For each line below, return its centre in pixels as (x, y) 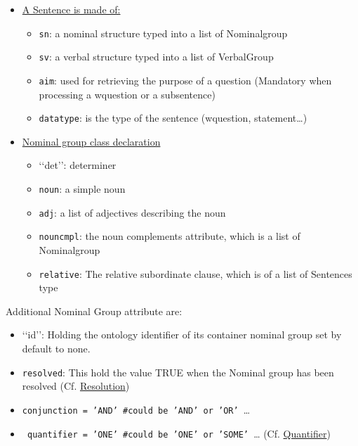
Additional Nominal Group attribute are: (94, 311)
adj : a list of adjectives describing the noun (132, 212)
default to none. (56, 348)
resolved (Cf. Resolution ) (76, 386)
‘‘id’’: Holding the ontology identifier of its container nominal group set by (182, 334)
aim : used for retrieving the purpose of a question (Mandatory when (185, 80)
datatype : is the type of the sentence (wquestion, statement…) (173, 118)
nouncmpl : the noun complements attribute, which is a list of (170, 236)
